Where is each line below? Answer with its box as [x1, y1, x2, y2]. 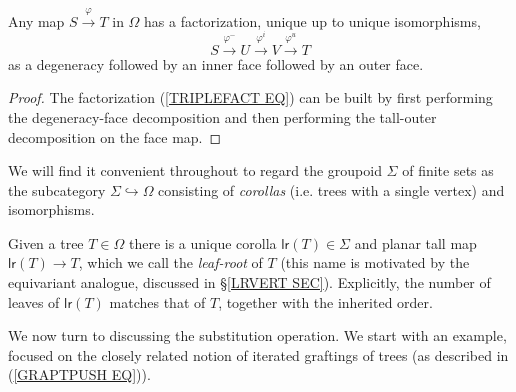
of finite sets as [402, 160, 494, 181]
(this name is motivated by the [280, 252, 470, 273]
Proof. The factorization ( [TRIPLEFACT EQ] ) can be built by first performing [8, 87, 493, 108]
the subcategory [8, 179, 106, 200]
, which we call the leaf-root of [78, 252, 263, 273]
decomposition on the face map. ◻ [8, 126, 222, 147]
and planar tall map [354, 232, 477, 253]
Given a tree [8, 232, 84, 253]
